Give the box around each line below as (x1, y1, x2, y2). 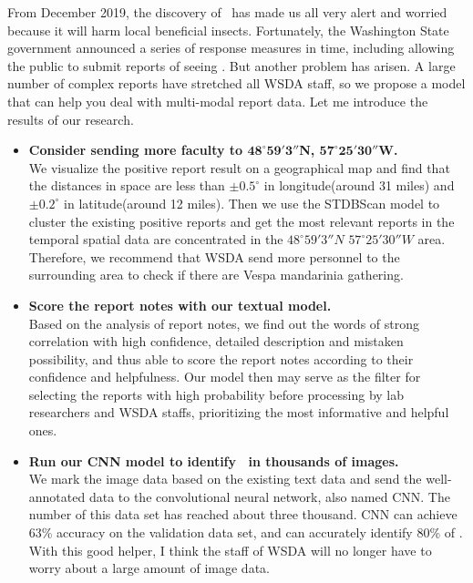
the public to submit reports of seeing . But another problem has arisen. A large (7, 56, 456, 75)
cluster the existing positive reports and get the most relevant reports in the (28, 211, 455, 230)
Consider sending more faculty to (28, 140, 243, 159)
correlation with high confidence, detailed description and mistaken (28, 332, 404, 351)
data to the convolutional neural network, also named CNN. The (88, 486, 450, 506)
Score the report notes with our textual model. (28, 295, 332, 314)
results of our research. (7, 109, 134, 128)
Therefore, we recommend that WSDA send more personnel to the (28, 247, 400, 266)
